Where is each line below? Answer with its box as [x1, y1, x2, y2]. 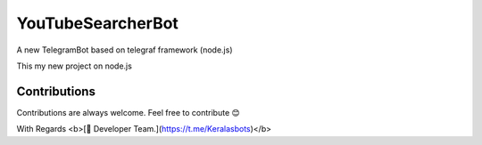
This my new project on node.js [16, 60, 133, 71]
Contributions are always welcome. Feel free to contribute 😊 [16, 107, 240, 117]
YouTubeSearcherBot [16, 13, 179, 33]
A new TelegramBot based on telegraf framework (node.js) [16, 44, 233, 55]
